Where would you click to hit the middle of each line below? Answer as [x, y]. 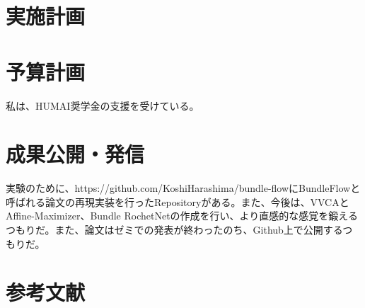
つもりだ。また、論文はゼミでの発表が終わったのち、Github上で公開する [174, 229]
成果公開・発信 [75, 154]
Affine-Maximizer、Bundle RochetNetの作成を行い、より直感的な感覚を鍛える [182, 216]
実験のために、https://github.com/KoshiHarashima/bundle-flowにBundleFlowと [183, 188]
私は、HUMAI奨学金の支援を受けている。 [103, 105]
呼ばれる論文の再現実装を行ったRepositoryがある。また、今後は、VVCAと [178, 201]
